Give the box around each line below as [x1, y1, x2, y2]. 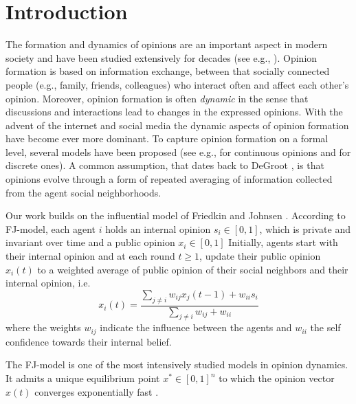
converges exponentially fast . [34, 384, 159, 399]
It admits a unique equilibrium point [5, 371, 160, 385]
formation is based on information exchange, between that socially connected [5, 64, 330, 78]
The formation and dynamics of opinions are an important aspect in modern [5, 37, 328, 52]
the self [310, 320, 341, 335]
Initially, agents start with [228, 235, 338, 249]
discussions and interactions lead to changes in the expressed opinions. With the [5, 104, 343, 119]
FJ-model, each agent [5, 221, 96, 236]
